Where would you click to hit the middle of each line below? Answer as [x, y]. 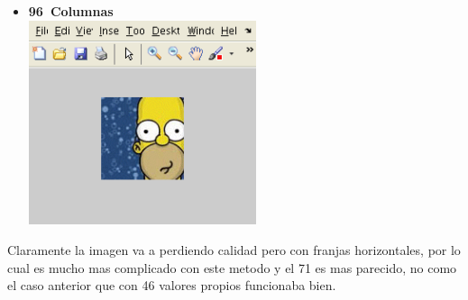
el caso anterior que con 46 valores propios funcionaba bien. [172, 285]
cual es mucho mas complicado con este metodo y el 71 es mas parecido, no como [232, 267]
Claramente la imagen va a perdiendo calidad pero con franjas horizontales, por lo [234, 249]
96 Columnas [71, 11]
